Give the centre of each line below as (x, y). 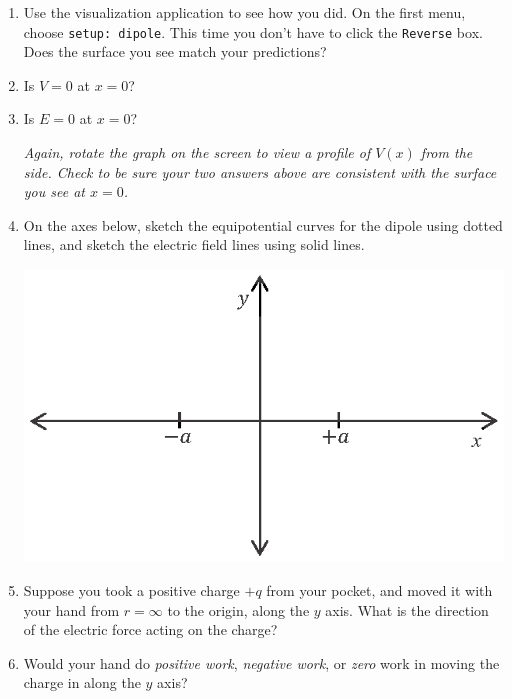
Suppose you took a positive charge (131, 590)
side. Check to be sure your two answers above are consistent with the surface (260, 171)
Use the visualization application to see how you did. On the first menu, (244, 12)
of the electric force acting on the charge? (150, 629)
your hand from (71, 609)
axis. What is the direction (407, 609)
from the (446, 152)
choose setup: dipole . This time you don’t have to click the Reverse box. (253, 31)
